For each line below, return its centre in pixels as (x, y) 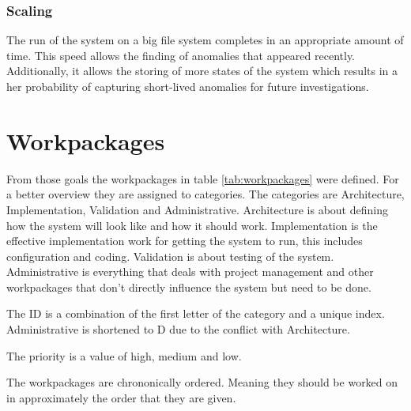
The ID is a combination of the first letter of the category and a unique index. (196, 313)
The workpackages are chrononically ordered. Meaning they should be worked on (202, 382)
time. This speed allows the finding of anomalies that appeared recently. (181, 55)
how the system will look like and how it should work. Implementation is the (192, 225)
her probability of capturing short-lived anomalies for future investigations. (188, 86)
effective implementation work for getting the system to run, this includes (185, 241)
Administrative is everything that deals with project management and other (190, 271)
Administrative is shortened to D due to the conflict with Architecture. (178, 329)
